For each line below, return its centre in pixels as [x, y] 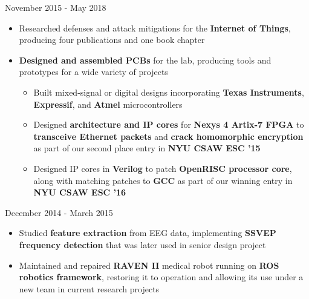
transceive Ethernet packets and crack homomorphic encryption [168, 136]
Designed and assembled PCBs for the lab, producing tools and [145, 60]
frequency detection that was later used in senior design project [142, 244]
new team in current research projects [89, 288]
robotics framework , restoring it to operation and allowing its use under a [161, 277]
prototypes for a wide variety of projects [93, 72]
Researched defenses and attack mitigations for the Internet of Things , [155, 28]
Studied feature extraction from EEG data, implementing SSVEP [148, 233]
